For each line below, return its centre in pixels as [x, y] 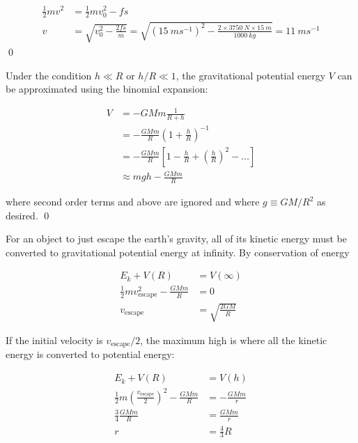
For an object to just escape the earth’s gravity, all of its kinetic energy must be [176, 239]
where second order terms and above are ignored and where [133, 202]
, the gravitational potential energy [251, 75]
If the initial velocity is [54, 340]
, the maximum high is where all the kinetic [234, 340]
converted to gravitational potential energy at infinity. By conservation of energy [178, 252]
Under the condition [49, 75]
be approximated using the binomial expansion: [107, 89]
